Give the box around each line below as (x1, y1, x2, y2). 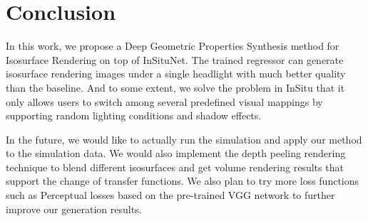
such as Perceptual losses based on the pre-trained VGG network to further (6, 188, 335, 203)
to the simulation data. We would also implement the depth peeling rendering (6, 146, 346, 161)
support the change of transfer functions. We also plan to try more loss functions (6, 173, 359, 188)
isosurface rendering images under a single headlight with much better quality (6, 66, 346, 81)
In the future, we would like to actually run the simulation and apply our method (6, 131, 362, 146)
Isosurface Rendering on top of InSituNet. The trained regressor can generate (6, 52, 344, 67)
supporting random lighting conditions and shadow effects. (6, 108, 262, 123)
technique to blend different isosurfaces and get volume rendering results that (6, 159, 344, 174)
